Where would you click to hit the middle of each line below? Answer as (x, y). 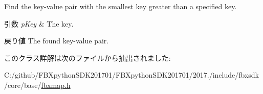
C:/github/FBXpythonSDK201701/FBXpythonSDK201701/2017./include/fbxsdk (131, 75)
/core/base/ (23, 85)
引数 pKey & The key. (39, 23)
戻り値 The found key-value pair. (57, 41)
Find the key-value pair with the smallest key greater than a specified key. (120, 6)
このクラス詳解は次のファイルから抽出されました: (87, 57)
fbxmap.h (56, 85)
